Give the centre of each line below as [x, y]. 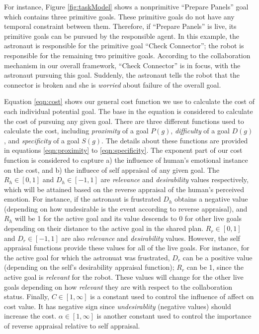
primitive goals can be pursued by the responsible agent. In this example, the [122, 36]
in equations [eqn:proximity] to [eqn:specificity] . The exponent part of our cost [123, 150]
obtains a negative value [211, 199]
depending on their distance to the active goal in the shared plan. [104, 228]
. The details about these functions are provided [175, 140]
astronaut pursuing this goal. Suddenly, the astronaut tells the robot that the [122, 75]
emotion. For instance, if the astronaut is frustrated [83, 199]
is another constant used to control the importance [174, 316]
